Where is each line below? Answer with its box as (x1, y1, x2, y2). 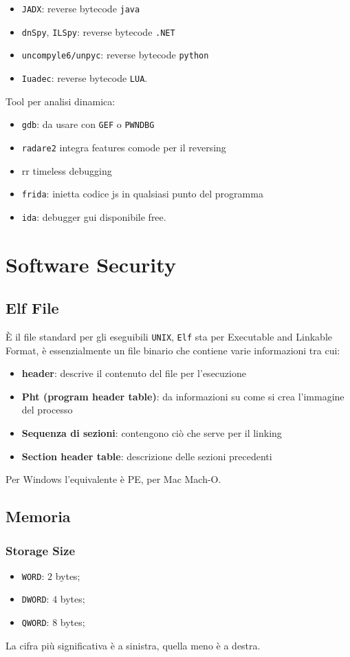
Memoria (6, 506, 71, 527)
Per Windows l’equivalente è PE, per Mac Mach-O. (6, 472, 221, 486)
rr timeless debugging (21, 163, 112, 177)
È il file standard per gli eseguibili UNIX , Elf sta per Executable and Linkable (6, 330, 333, 344)
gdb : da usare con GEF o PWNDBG (21, 117, 155, 131)
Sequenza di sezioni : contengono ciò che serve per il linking (21, 426, 282, 440)
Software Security (6, 250, 176, 278)
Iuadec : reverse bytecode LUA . (21, 70, 148, 85)
